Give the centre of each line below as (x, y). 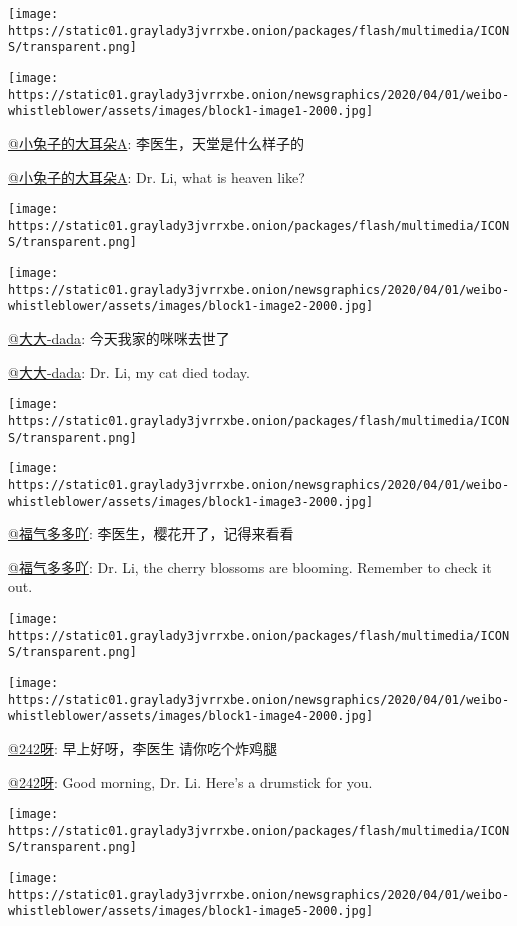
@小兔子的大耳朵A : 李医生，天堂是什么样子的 (156, 142)
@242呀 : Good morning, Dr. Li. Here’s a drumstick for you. (190, 781)
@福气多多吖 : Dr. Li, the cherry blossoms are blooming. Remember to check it (250, 566)
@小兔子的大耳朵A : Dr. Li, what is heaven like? (156, 176)
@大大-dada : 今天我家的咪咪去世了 (119, 338)
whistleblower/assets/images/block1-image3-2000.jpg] (191, 501)
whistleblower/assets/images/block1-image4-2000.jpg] (191, 716)
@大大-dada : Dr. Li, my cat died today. (129, 371)
